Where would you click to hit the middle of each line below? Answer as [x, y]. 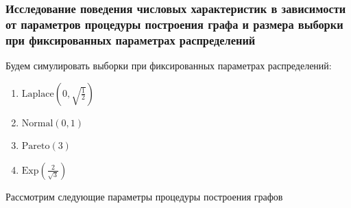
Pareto [36, 147]
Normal [37, 123]
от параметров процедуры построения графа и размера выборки [174, 24]
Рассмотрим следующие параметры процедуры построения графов [144, 196]
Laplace [38, 94]
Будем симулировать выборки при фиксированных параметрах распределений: [169, 66]
